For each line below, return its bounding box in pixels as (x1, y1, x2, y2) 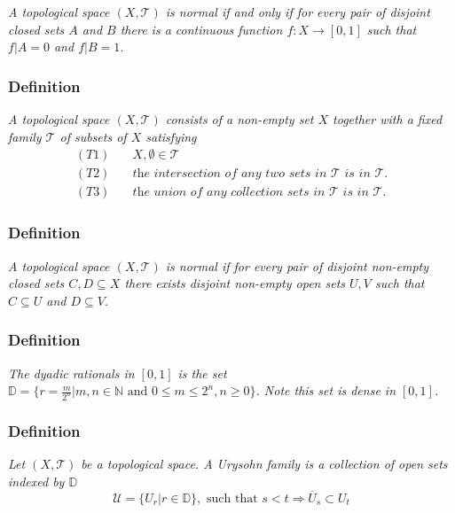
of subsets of (59, 127, 127, 145)
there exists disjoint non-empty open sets (124, 274, 346, 292)
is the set (177, 363, 227, 382)
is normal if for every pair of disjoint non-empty (165, 256, 429, 275)
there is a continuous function (120, 19, 283, 38)
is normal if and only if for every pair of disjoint (165, 3, 430, 20)
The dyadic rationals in (8, 363, 135, 382)
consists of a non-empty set (165, 110, 314, 128)
